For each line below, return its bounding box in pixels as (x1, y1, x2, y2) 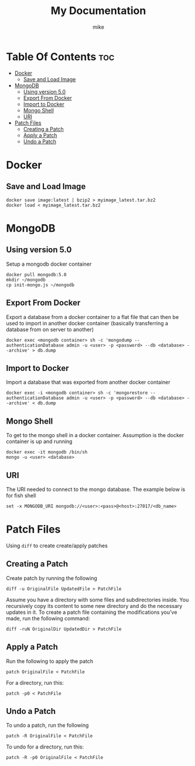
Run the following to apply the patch (6, 657, 94, 665)
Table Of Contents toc (6, 50, 115, 63)
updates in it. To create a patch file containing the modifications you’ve (6, 609, 177, 616)
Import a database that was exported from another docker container (6, 379, 171, 386)
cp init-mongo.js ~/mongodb (6, 282, 75, 288)
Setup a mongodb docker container (6, 260, 92, 267)
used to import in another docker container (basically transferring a (6, 320, 169, 327)
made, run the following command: (6, 614, 90, 621)
